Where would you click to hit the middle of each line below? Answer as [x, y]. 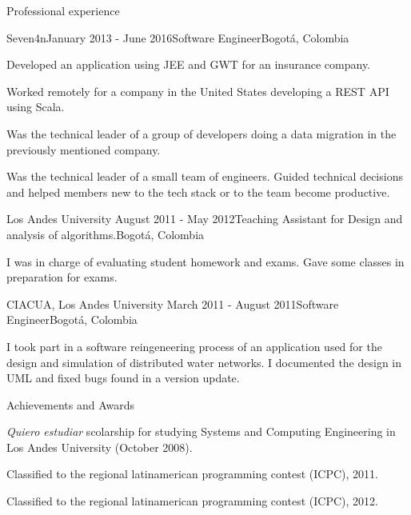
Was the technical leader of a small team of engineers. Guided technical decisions [205, 176]
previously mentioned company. [84, 149]
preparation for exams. [62, 277]
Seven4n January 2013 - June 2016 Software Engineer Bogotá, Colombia [178, 37]
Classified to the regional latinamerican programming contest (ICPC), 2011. [192, 474]
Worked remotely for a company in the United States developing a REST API [198, 91]
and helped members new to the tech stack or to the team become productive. [198, 192]
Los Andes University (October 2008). [100, 447]
